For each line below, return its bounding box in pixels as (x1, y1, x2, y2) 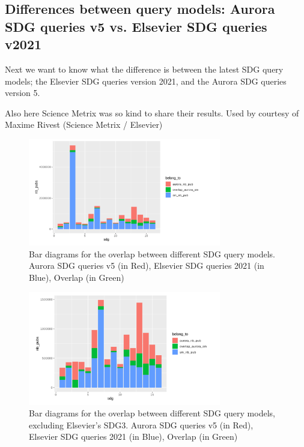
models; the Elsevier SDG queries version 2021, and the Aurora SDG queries (5, 74, 287, 87)
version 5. (5, 86, 40, 99)
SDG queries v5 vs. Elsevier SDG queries (5, 17, 267, 35)
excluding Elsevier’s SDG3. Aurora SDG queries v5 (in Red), (29, 418, 254, 431)
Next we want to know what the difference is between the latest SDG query (5, 62, 284, 75)
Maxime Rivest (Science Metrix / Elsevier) (5, 118, 163, 131)
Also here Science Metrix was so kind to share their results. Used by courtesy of (5, 106, 299, 119)
